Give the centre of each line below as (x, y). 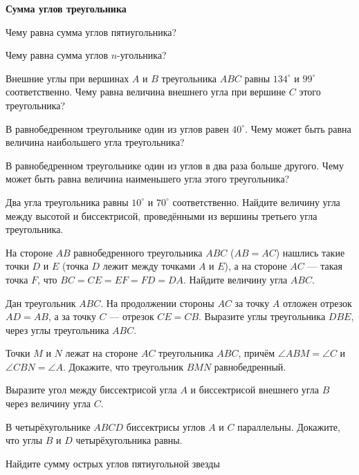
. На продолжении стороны (157, 302)
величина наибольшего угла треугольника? (95, 142)
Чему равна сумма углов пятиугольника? (91, 31)
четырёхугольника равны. (129, 440)
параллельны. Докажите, (289, 426)
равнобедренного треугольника (138, 252)
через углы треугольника (57, 329)
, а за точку (72, 316)
